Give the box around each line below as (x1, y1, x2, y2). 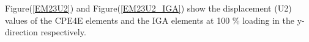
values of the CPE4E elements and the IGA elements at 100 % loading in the (5, 13, 294, 26)
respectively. (40, 26, 86, 38)
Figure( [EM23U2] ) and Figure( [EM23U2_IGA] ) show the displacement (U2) (5, 2, 292, 14)
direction (5, 26, 38, 38)
